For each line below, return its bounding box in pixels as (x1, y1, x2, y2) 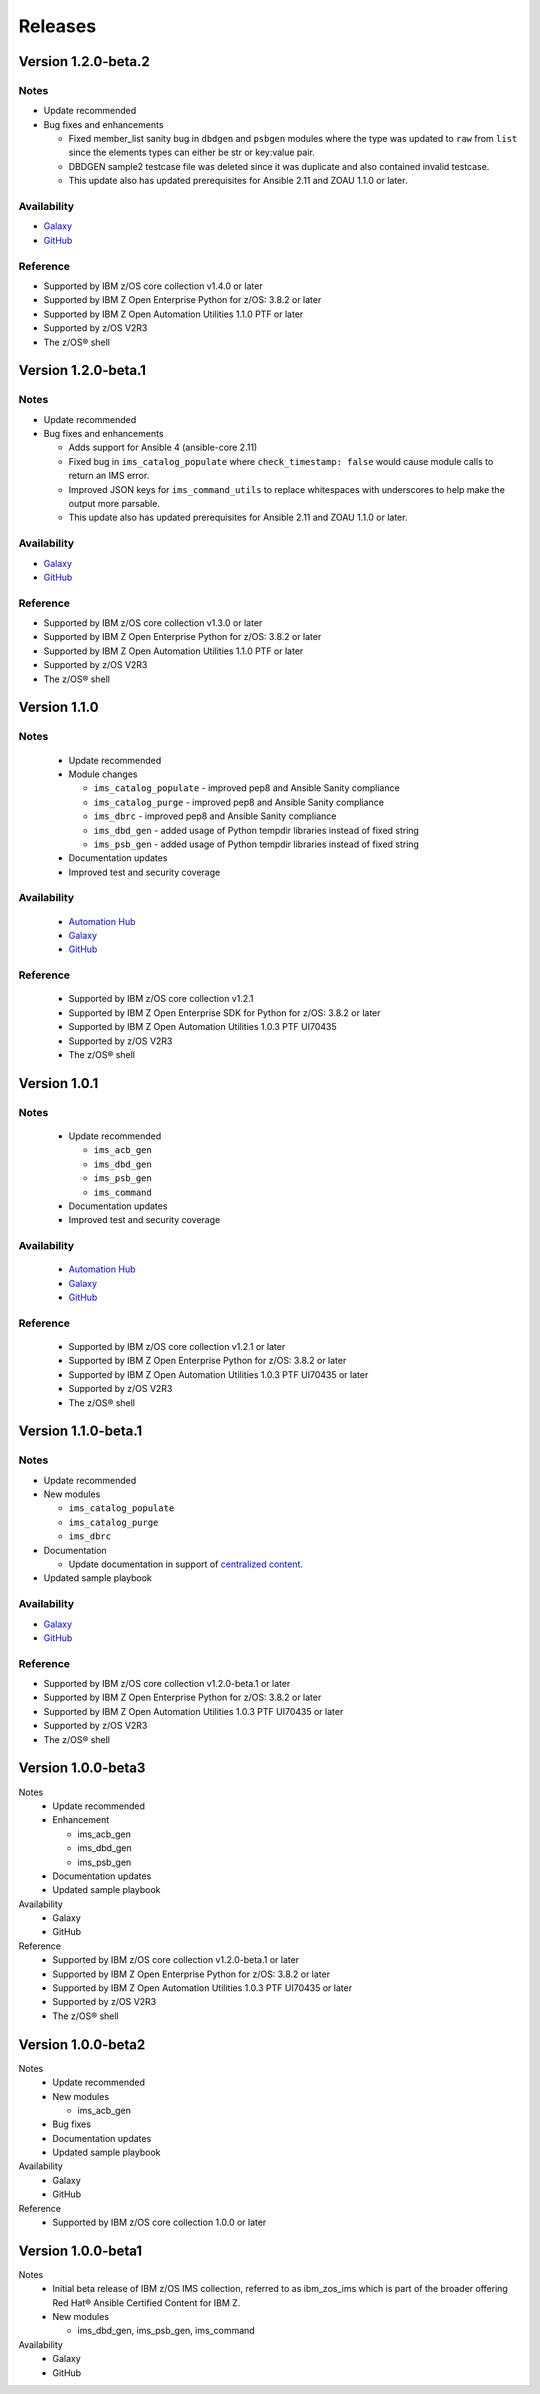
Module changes (68, 768, 138, 780)
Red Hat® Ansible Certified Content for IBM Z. (52, 2296, 241, 2309)
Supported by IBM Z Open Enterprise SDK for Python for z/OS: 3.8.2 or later (68, 1006, 381, 1019)
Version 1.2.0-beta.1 (18, 362, 147, 379)
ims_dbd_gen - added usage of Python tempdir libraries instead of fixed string (93, 824, 420, 836)
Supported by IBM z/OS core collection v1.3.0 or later (43, 617, 263, 629)
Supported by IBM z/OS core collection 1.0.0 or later (52, 2216, 267, 2229)
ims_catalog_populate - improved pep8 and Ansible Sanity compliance (93, 782, 400, 794)
